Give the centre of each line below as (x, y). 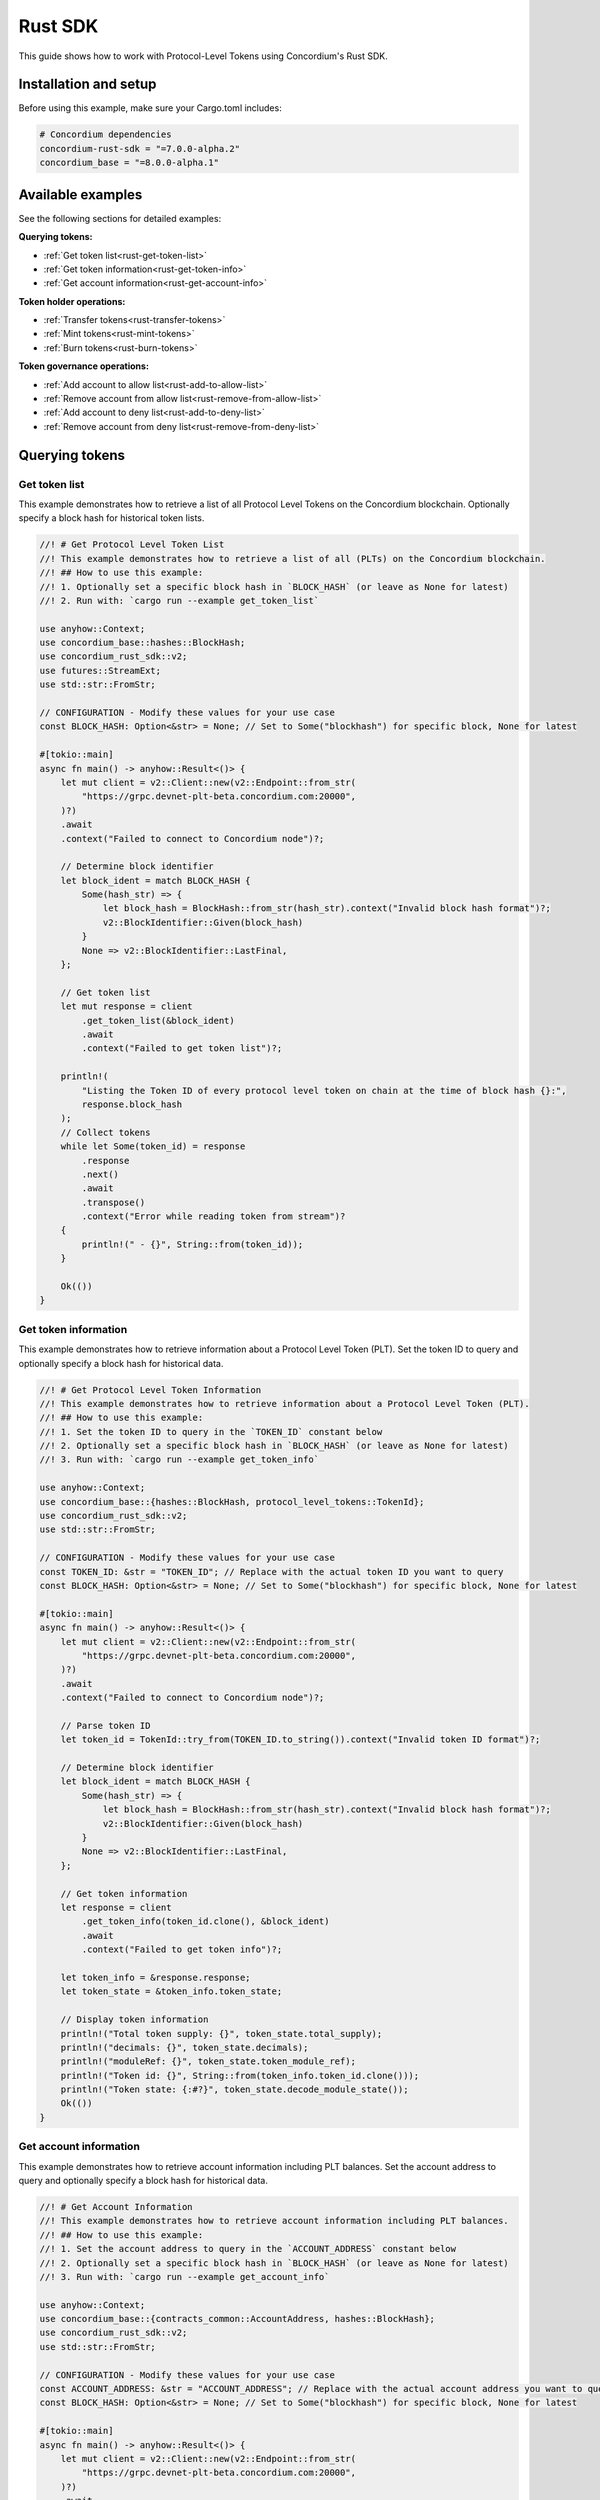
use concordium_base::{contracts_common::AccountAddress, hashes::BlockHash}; (237, 2319)
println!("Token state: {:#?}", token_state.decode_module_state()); (234, 2089)
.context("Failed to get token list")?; (182, 1048)
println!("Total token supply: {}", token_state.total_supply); (221, 2033)
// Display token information (134, 2019)
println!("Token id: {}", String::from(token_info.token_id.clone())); (240, 2075)
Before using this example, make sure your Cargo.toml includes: (150, 108)
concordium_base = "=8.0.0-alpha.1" (129, 163)
